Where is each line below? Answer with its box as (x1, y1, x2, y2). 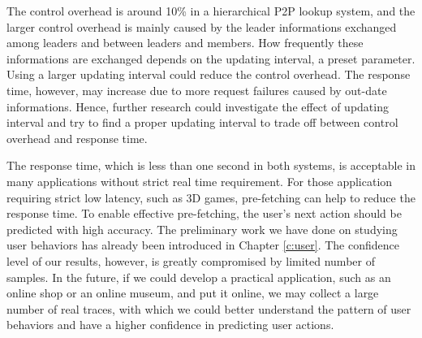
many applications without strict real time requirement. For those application (6, 172, 393, 189)
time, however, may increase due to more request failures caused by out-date (6, 81, 387, 98)
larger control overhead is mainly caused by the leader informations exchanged (6, 18, 397, 35)
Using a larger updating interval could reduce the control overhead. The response (6, 66, 411, 83)
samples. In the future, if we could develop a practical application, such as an (6, 268, 391, 285)
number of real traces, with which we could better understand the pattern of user (6, 300, 411, 317)
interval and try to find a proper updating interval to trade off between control (6, 114, 398, 131)
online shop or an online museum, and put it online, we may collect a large (6, 284, 379, 301)
